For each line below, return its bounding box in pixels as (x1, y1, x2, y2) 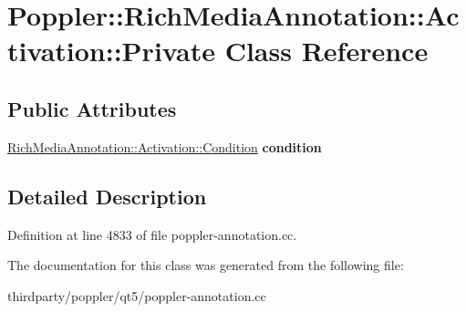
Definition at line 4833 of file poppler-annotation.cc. (7, 224, 297, 244)
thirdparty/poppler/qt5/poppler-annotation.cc (7, 286, 266, 305)
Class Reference (224, 32, 429, 69)
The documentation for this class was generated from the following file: (7, 255, 404, 275)
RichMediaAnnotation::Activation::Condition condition (7, 137, 322, 156)
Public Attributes (7, 94, 177, 122)
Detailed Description (7, 182, 207, 210)
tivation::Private (7, 32, 215, 69)
